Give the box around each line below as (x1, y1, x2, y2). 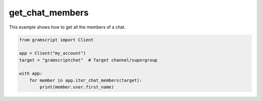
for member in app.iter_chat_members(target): (29, 77, 143, 83)
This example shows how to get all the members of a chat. (9, 24, 126, 30)
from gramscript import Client (19, 37, 94, 43)
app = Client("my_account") (19, 51, 86, 56)
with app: (19, 71, 43, 76)
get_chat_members (9, 7, 89, 18)
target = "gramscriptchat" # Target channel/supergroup (19, 57, 158, 63)
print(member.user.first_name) (39, 85, 114, 90)
